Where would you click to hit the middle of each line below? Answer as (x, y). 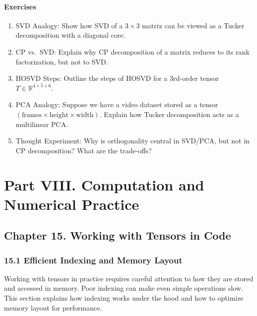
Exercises (20, 6)
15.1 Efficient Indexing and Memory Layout (93, 260)
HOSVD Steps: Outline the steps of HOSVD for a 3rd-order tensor (117, 78)
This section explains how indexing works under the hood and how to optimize (124, 298)
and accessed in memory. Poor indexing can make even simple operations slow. (124, 288)
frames (32, 115)
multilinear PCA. (42, 124)
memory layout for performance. (53, 307)
